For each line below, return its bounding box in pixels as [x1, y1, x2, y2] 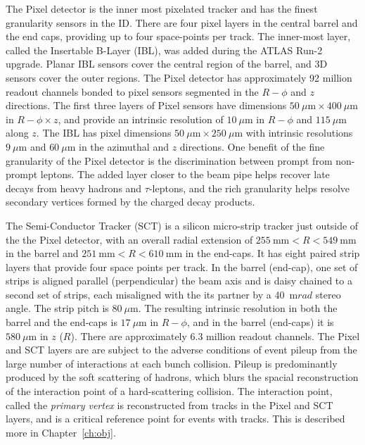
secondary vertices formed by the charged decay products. [6, 194, 255, 209]
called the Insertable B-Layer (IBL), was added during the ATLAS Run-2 [6, 42, 323, 57]
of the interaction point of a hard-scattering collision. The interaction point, [6, 384, 333, 399]
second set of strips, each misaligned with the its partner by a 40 [6, 287, 285, 301]
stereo [315, 287, 341, 301]
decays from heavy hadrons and [6, 180, 142, 195]
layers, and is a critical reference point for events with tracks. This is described [6, 411, 345, 426]
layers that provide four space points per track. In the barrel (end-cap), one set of [6, 259, 358, 274]
